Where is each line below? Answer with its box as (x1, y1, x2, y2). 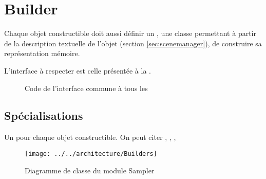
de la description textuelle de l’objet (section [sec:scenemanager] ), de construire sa (4, 38, 262, 48)
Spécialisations (4, 108, 83, 123)
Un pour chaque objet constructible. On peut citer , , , (4, 132, 176, 142)
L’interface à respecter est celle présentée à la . (4, 65, 151, 76)
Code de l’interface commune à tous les (25, 82, 148, 93)
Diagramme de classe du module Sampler (25, 165, 155, 175)
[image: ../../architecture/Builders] (25, 150, 157, 157)
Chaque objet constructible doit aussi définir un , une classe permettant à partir (4, 28, 256, 39)
